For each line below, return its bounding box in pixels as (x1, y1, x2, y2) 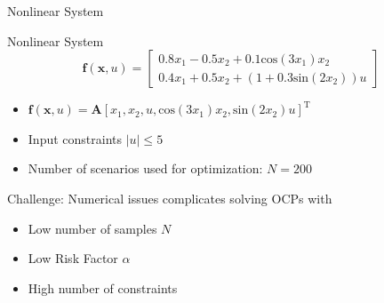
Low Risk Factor (28, 249, 118, 267)
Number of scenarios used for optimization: (28, 159, 263, 178)
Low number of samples (28, 219, 157, 237)
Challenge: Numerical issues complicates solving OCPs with (7, 188, 332, 207)
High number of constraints (28, 278, 178, 297)
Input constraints (28, 129, 123, 148)
